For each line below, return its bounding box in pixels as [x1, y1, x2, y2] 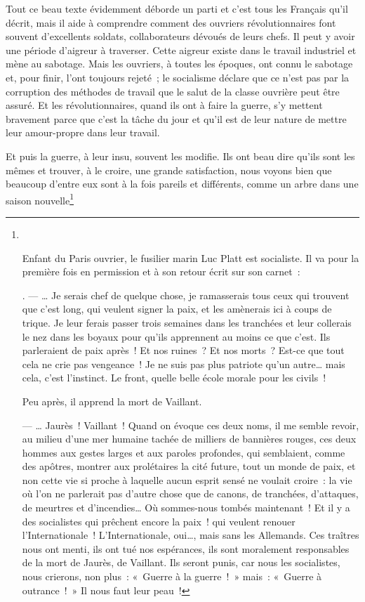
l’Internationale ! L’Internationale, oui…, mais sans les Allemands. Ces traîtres [22, 528, 359, 542]
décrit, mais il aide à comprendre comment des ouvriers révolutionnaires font [6, 15, 336, 30]
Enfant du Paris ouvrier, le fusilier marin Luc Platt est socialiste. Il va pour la [22, 250, 359, 265]
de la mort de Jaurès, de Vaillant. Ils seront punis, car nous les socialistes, [22, 555, 340, 570]
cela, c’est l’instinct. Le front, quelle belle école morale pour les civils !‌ [22, 370, 326, 385]
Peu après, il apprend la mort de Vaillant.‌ [22, 393, 202, 408]
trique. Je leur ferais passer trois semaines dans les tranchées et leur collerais [22, 315, 352, 329]
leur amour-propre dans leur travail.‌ [6, 125, 160, 140]
